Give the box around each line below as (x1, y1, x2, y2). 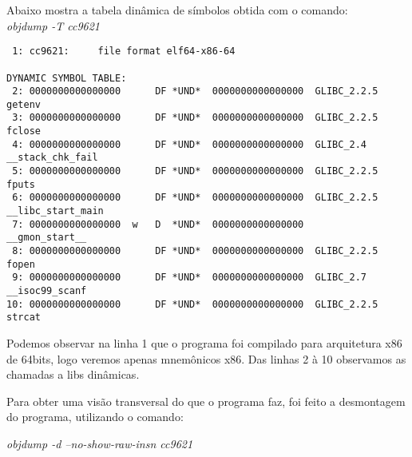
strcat (6, 312, 41, 324)
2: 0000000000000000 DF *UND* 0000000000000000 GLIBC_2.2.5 (12, 85, 378, 97)
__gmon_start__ (6, 232, 87, 244)
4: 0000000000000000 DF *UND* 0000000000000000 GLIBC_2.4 (12, 138, 367, 150)
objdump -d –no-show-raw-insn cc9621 (6, 435, 193, 451)
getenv (6, 98, 41, 110)
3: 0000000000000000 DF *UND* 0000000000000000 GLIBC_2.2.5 (12, 112, 378, 124)
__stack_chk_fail (6, 152, 98, 164)
